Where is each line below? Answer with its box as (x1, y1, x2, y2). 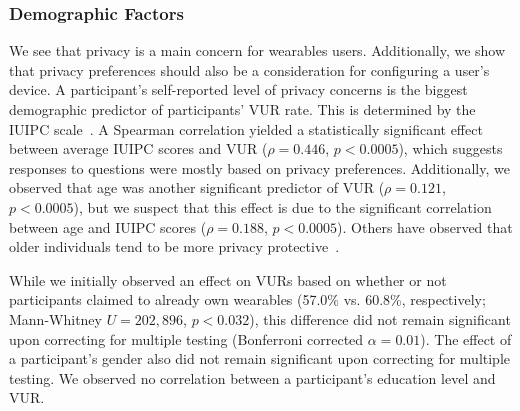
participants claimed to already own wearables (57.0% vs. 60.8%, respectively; (9, 289, 486, 310)
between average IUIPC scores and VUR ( (9, 138, 268, 159)
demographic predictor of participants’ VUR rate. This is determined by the (9, 99, 476, 119)
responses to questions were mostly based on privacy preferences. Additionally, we (9, 157, 510, 178)
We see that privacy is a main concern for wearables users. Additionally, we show (9, 40, 506, 61)
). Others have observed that (337, 216, 513, 237)
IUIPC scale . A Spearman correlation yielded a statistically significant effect (9, 118, 483, 139)
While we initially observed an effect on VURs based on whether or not (9, 269, 447, 290)
